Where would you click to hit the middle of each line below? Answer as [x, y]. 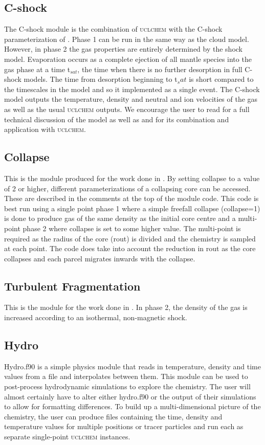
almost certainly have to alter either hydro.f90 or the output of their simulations [130, 396]
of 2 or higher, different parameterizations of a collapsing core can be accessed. [127, 188]
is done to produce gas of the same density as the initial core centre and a [120, 218]
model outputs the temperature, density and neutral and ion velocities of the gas [131, 99]
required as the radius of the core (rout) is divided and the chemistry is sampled [130, 238]
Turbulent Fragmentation [72, 286]
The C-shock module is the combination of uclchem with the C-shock [113, 29]
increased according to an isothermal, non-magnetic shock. [96, 317]
